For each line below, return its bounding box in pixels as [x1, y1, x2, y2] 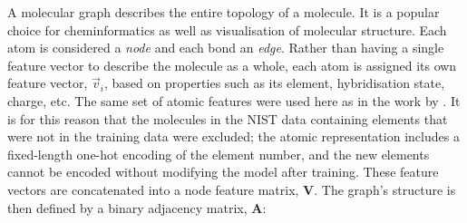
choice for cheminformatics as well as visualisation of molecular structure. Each [7, 20, 447, 39]
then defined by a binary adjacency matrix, [7, 198, 248, 217]
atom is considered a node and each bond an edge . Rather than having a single [7, 38, 444, 57]
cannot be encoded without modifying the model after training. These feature [7, 162, 439, 181]
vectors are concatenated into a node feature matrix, [7, 179, 299, 199]
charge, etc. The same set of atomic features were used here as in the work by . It [7, 91, 461, 110]
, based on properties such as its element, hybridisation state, [103, 73, 445, 92]
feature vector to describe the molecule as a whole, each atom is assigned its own [7, 55, 457, 74]
